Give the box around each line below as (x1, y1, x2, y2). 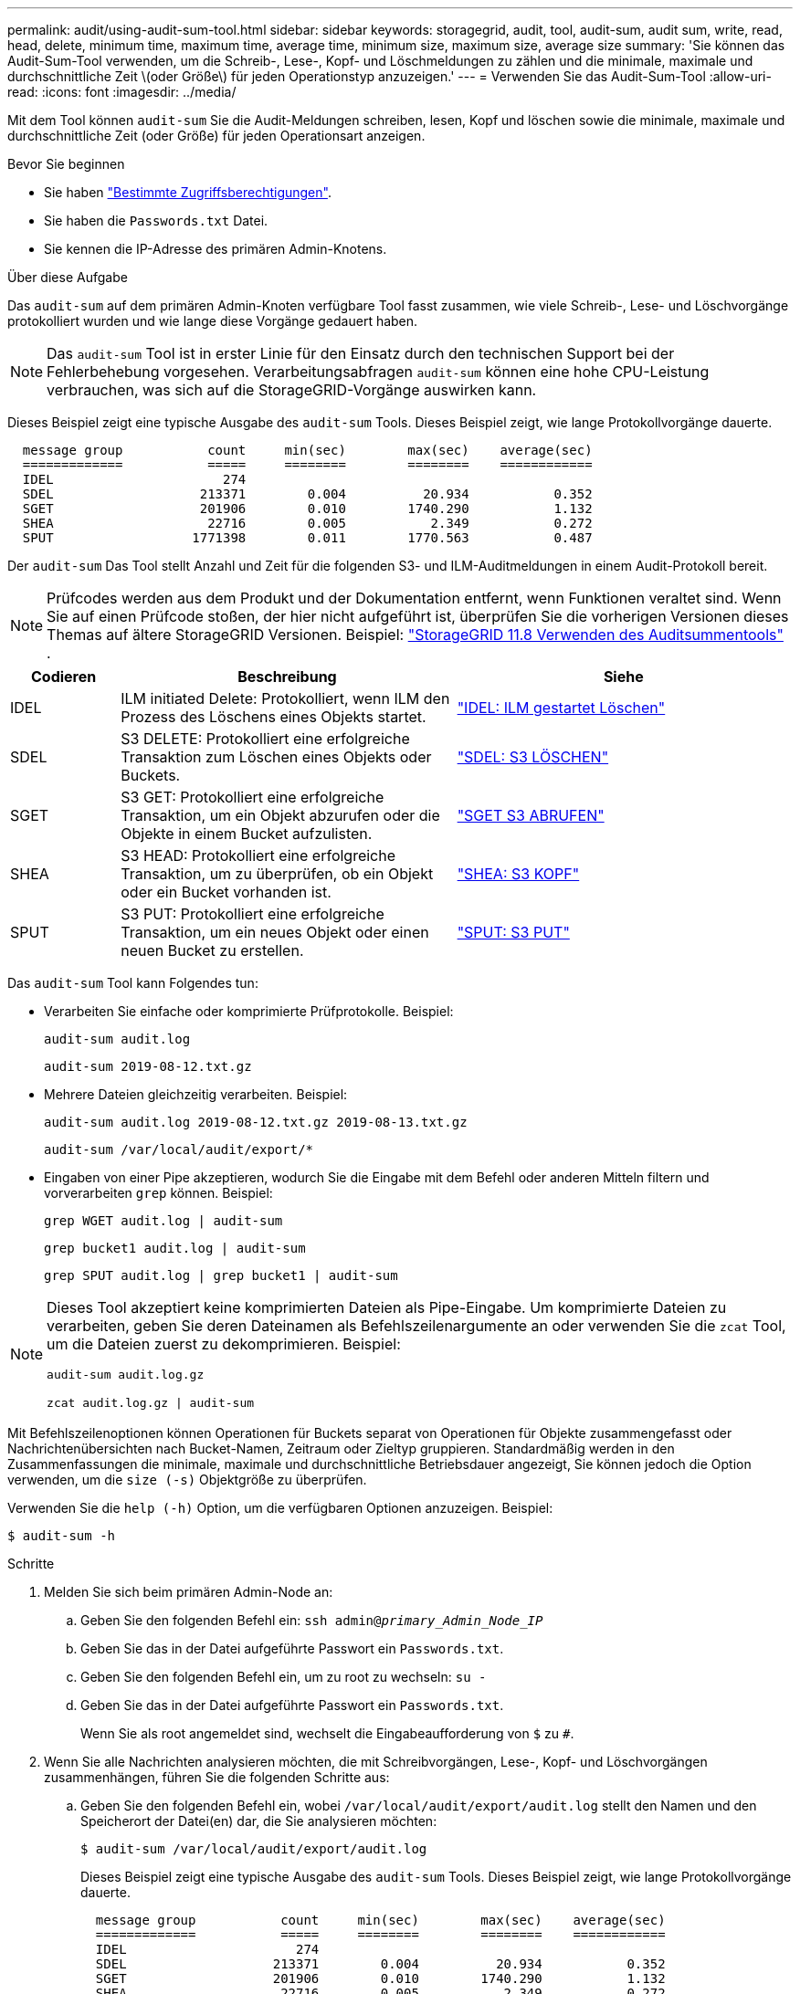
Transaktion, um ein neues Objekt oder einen (121, 923, 429, 941)
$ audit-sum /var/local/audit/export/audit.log (80, 1842, 427, 1856)
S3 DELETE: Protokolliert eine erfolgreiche (121, 729, 410, 748)
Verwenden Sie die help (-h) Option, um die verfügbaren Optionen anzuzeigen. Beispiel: (7, 1500, 553, 1516)
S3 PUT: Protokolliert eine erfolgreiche (121, 905, 384, 923)
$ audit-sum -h (7, 1528, 116, 1543)
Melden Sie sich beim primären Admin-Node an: (44, 1584, 333, 1600)
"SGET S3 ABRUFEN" (457, 806, 605, 824)
